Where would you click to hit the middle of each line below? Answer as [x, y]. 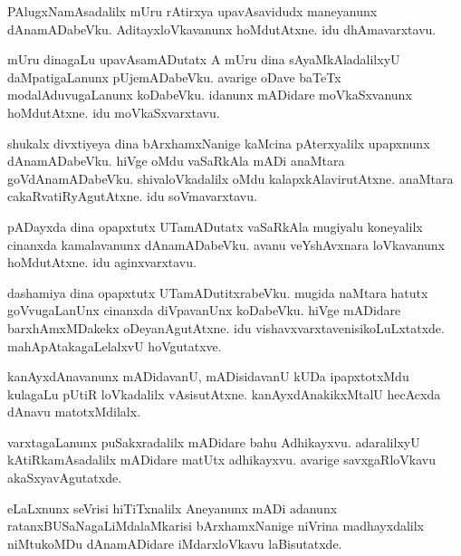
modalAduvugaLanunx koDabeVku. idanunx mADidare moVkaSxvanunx [210, 95]
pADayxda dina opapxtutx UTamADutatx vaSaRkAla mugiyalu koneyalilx [215, 226]
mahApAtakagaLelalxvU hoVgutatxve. [115, 345]
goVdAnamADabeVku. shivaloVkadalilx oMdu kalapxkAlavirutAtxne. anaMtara [230, 178]
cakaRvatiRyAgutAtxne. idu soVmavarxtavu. [132, 196]
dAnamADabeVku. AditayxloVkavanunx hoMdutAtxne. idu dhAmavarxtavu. [222, 29]
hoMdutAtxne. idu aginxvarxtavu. [102, 262]
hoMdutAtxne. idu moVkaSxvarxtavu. [114, 112]
